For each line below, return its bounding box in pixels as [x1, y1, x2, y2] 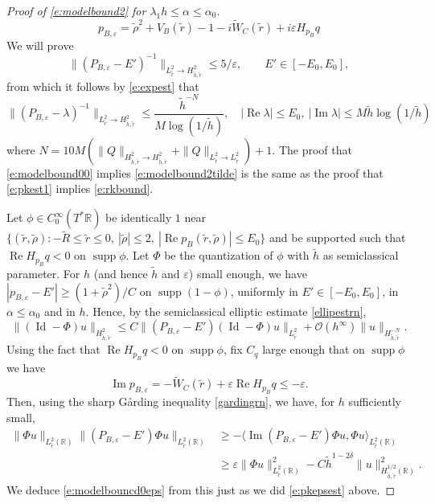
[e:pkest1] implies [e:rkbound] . [6, 180, 154, 197]
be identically [105, 209, 172, 225]
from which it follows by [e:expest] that [6, 77, 199, 94]
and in [43, 302, 76, 319]
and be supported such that [269, 229, 406, 246]
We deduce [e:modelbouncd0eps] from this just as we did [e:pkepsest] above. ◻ [6, 481, 396, 498]
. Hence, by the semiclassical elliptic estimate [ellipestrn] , [85, 302, 367, 319]
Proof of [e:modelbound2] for [6, 2, 146, 18]
